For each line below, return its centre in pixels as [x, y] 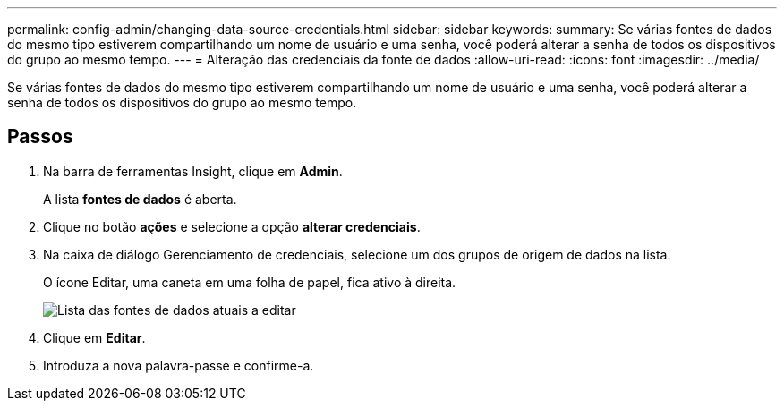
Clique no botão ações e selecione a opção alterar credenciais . [232, 226]
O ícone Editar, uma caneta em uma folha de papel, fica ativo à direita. [250, 282]
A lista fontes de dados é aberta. [140, 199]
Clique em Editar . [94, 337]
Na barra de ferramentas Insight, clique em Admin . [193, 171]
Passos [40, 137]
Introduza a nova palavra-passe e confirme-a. [179, 365]
